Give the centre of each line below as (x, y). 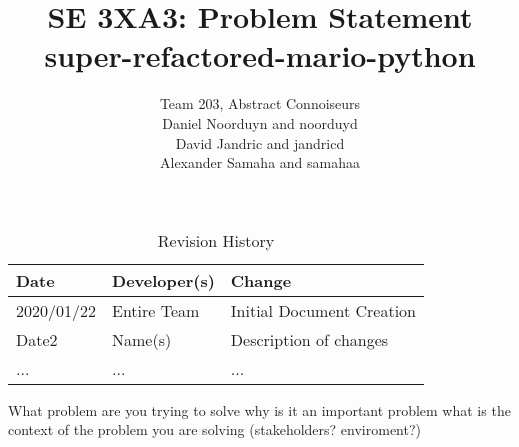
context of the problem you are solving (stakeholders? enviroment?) (214, 429)
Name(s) (142, 339)
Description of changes (309, 339)
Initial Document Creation (323, 310)
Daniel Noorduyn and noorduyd (260, 122)
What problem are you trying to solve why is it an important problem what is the (259, 409)
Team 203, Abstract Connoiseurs (260, 103)
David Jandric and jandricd (260, 142)
